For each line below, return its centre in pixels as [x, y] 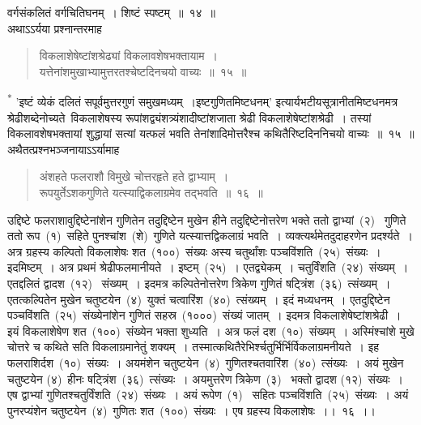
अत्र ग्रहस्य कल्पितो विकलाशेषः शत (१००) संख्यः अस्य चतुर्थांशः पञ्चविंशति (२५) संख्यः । [194, 251]
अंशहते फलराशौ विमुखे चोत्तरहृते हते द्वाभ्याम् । [134, 176]
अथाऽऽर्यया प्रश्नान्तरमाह [55, 28]
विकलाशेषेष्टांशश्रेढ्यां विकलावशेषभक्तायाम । [129, 56]
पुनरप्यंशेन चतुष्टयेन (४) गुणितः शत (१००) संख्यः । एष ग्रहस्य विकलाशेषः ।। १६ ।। [191, 410]
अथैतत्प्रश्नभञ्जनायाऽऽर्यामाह [64, 149]
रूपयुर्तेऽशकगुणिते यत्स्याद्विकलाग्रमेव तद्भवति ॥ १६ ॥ [151, 192]
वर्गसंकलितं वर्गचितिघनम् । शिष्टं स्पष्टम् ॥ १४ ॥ [112, 12]
